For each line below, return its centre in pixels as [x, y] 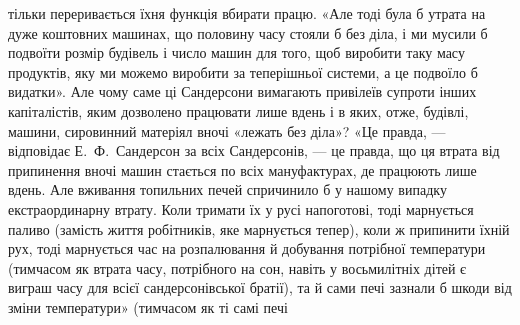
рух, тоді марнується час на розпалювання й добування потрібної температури [247, 248]
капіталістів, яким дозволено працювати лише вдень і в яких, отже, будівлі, [238, 110]
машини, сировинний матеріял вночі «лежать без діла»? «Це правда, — [227, 130]
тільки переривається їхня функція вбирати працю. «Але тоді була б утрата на [247, 13]
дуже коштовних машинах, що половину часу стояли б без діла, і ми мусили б [248, 32]
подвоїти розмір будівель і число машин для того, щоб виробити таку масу [236, 52]
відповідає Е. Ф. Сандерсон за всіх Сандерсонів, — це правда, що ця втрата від [254, 150]
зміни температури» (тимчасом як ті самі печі [148, 306]
